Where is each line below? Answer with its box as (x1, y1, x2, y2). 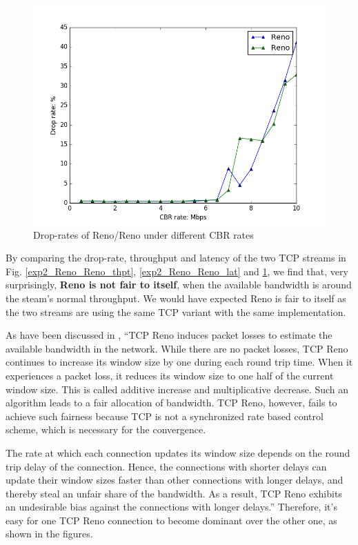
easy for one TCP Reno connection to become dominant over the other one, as (6, 513, 337, 527)
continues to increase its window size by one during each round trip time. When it (6, 355, 353, 369)
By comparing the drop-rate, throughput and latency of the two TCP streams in (6, 250, 346, 265)
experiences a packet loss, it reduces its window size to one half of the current (6, 368, 334, 382)
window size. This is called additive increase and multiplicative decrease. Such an (6, 381, 349, 396)
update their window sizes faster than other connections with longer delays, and (6, 473, 344, 487)
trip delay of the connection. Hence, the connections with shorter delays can (6, 459, 327, 473)
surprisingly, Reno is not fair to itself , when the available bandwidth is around (6, 277, 352, 292)
